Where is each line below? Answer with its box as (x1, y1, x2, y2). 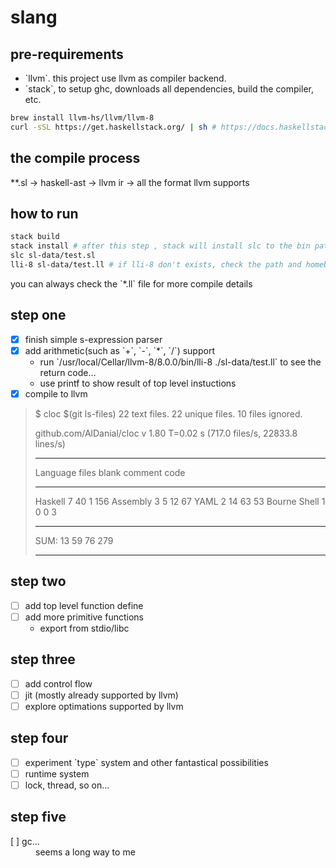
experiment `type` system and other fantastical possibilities (24, 756, 269, 768)
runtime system (24, 767, 90, 780)
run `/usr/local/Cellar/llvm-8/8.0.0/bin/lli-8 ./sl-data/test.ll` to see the (39, 356, 322, 368)
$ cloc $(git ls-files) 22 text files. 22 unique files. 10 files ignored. (34, 407, 303, 420)
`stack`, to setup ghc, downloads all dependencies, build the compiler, (24, 83, 314, 95)
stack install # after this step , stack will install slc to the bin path (10, 241, 333, 251)
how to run (10, 205, 79, 222)
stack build (10, 232, 60, 242)
